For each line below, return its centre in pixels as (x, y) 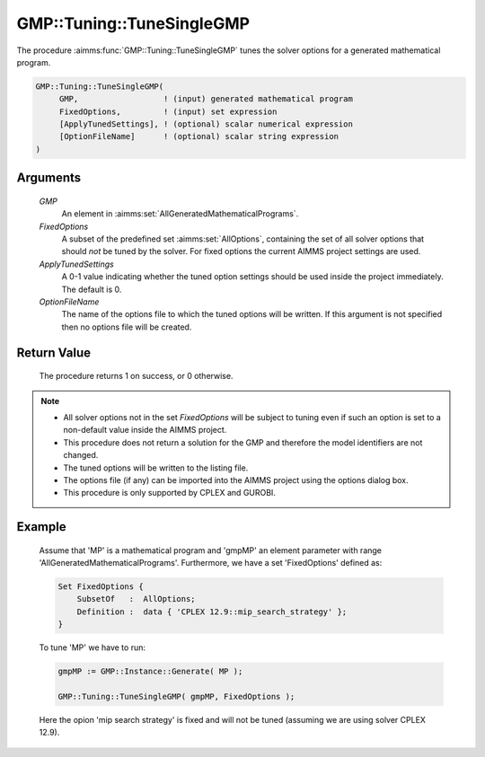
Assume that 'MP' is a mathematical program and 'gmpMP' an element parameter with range (210, 550)
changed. (81, 455)
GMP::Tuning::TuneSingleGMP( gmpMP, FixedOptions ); (176, 697)
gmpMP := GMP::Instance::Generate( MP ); (150, 672)
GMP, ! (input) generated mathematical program (206, 99)
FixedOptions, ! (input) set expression (168, 111)
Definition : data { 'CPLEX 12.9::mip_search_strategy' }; (212, 612)
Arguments (49, 178)
